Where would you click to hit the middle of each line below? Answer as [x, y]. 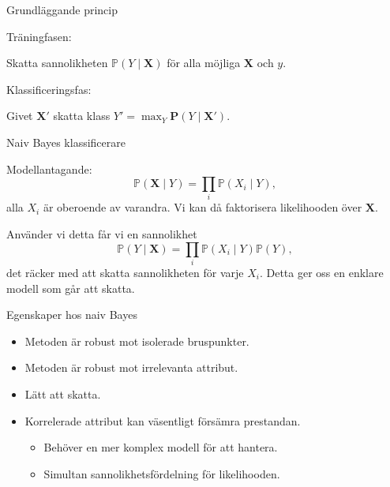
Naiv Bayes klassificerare [66, 142]
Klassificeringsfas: [49, 89]
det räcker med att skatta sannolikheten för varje [125, 272]
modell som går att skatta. [71, 288]
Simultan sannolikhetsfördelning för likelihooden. [162, 473]
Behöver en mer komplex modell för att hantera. [161, 447]
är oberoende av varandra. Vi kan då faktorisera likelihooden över [202, 207]
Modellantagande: [49, 169]
